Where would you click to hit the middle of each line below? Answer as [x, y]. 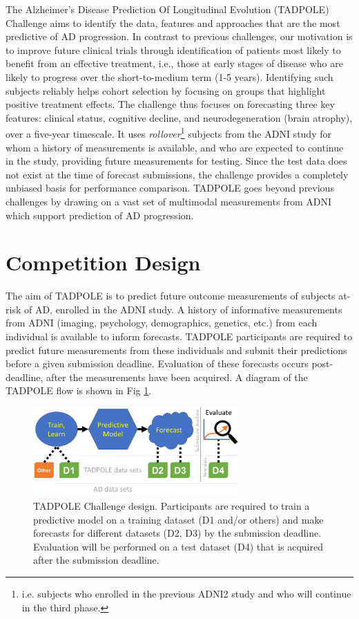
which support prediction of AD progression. [100, 215]
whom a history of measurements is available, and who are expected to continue [175, 147]
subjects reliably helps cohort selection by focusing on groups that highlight [166, 90]
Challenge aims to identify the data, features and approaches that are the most [173, 22]
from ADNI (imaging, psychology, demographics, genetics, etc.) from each [162, 323]
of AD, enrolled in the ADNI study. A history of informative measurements [183, 309]
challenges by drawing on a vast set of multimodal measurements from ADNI [168, 201]
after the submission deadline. [96, 560]
